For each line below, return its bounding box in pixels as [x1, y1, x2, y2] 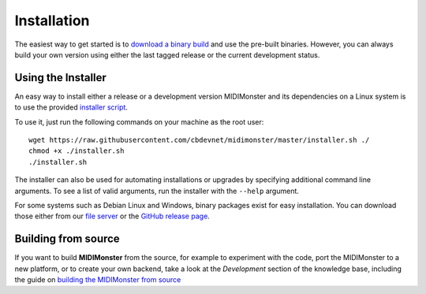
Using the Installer [14, 71, 106, 84]
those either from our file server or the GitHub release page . [14, 211, 211, 221]
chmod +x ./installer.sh [28, 147, 125, 155]
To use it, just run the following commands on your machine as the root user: [14, 117, 264, 126]
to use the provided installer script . [14, 102, 128, 112]
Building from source [14, 233, 120, 246]
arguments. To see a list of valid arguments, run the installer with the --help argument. [14, 186, 300, 195]
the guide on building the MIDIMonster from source [14, 275, 181, 285]
